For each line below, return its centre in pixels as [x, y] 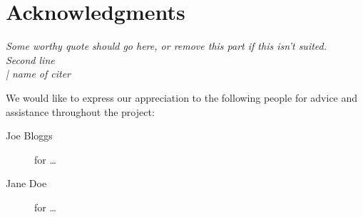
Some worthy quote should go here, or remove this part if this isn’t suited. [167, 46]
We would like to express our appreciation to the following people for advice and [182, 97]
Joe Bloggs [29, 136]
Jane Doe [26, 183]
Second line [30, 59]
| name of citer [39, 74]
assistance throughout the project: [80, 111]
